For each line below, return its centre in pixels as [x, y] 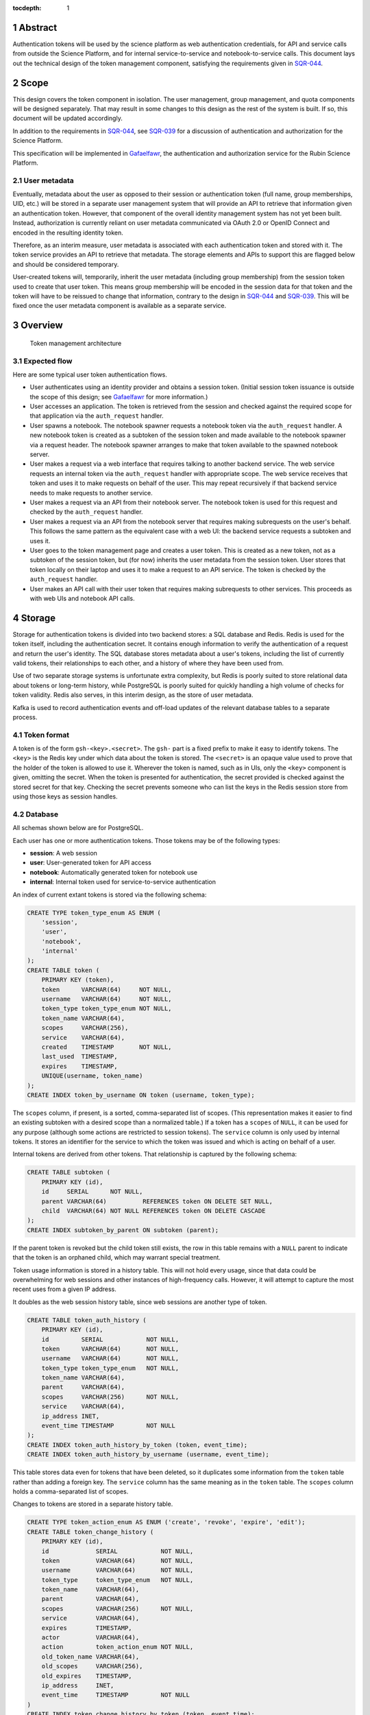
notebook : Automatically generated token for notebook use [114, 872]
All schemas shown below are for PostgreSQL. [78, 828]
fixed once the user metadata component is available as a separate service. [120, 306]
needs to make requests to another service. [91, 493]
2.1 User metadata [44, 180]
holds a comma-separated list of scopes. [71, 1491]
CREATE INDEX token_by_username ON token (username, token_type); [141, 1095]
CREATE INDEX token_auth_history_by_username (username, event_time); [148, 1455]
